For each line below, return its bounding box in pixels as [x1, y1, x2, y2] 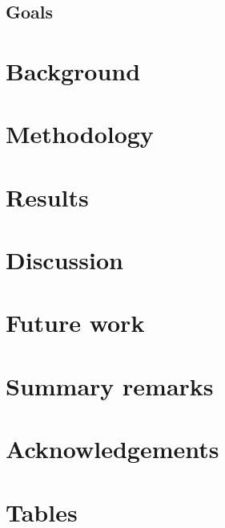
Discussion [6, 244, 123, 276]
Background [6, 54, 141, 87]
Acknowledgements [6, 432, 219, 465]
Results [6, 180, 89, 213]
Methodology [6, 117, 154, 150]
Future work [6, 306, 145, 339]
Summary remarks [6, 369, 214, 402]
